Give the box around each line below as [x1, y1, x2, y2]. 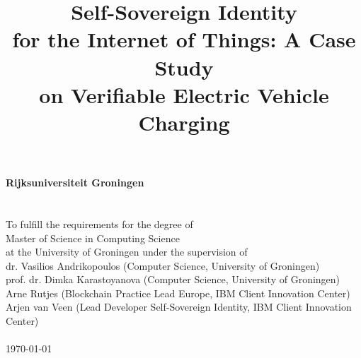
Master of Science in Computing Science [6, 230, 180, 245]
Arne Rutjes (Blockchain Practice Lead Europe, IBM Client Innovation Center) [6, 285, 350, 300]
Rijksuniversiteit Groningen [6, 175, 144, 190]
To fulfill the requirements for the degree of [6, 216, 193, 231]
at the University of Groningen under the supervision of [6, 244, 248, 259]
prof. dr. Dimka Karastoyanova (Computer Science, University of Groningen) [6, 272, 340, 287]
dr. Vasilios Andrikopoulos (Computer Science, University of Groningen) [6, 258, 320, 273]
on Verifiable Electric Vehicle [39, 80, 329, 109]
